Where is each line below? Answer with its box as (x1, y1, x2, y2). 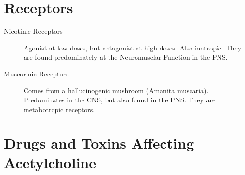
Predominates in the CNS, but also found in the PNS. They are (24, 95, 216, 105)
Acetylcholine (4, 152, 96, 172)
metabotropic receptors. (24, 104, 95, 114)
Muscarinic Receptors (4, 68, 69, 78)
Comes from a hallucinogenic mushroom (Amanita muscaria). (24, 85, 209, 95)
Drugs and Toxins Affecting (4, 133, 194, 153)
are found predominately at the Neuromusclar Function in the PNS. (24, 52, 228, 62)
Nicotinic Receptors (4, 26, 63, 36)
